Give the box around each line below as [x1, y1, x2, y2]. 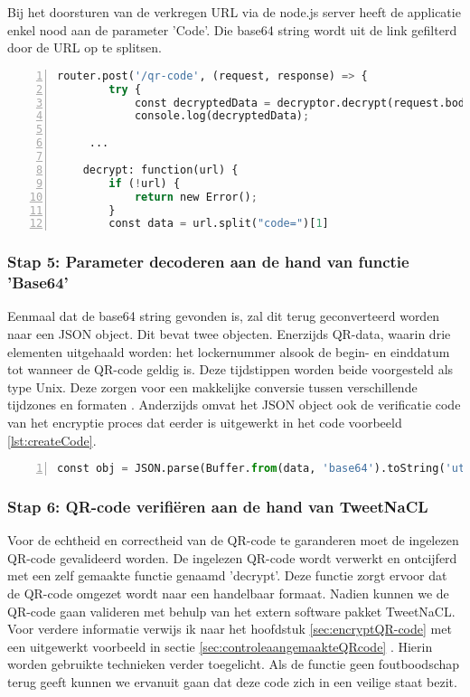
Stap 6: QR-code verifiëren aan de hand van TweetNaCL [7, 494, 428, 517]
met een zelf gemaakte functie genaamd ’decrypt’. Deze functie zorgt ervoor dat [7, 566, 447, 585]
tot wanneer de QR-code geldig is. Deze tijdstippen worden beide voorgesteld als [7, 360, 454, 379]
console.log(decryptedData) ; [134, 109, 310, 123]
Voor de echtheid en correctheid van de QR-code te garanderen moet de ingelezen [7, 531, 459, 550]
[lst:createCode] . [7, 430, 97, 449]
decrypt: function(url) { [82, 163, 239, 176]
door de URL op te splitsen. [7, 38, 162, 57]
